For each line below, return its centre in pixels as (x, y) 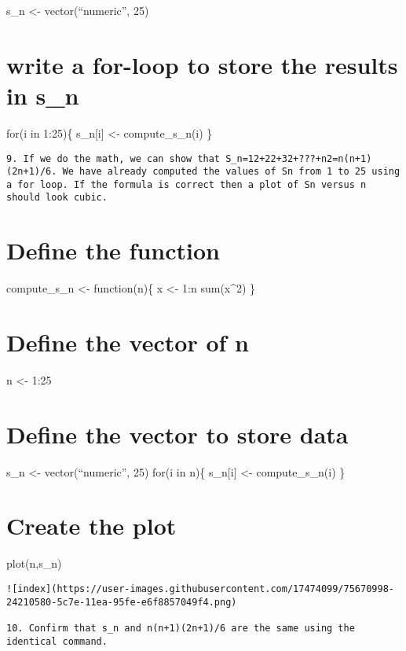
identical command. (57, 641)
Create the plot (91, 526)
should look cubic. (57, 198)
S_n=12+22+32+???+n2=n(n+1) (299, 158)
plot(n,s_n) (34, 563)
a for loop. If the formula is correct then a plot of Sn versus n (187, 184)
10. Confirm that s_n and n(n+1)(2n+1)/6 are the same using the (181, 628)
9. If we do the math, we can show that (113, 158)
